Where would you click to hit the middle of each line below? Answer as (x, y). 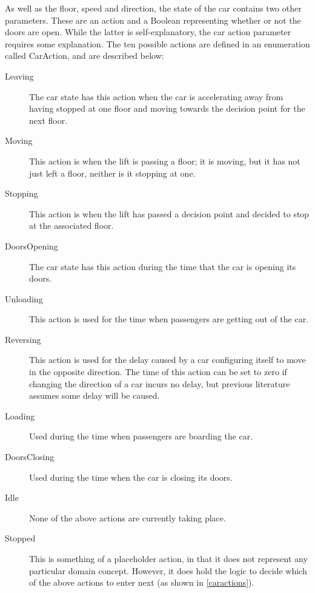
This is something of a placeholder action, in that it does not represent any (168, 558)
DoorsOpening (31, 246)
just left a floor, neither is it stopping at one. (112, 173)
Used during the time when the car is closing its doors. (131, 477)
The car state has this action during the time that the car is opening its (163, 266)
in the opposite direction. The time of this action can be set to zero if (158, 372)
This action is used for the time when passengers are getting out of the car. (169, 319)
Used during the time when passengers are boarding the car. (141, 436)
